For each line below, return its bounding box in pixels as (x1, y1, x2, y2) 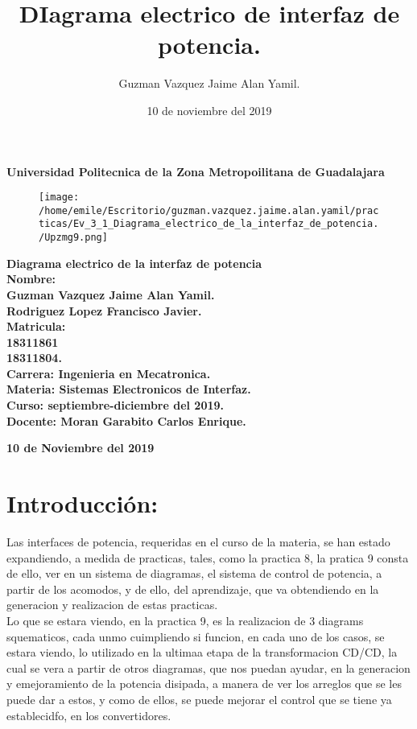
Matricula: (6, 318, 66, 335)
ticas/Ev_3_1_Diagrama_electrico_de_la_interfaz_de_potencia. (39, 218, 379, 230)
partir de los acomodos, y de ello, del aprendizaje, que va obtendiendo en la (6, 580, 379, 597)
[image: (39, 192, 80, 204)
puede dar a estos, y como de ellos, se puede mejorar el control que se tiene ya (6, 690, 392, 707)
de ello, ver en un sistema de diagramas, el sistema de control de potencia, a (6, 565, 382, 582)
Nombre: (6, 270, 56, 287)
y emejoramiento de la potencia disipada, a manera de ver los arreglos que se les (6, 675, 402, 692)
